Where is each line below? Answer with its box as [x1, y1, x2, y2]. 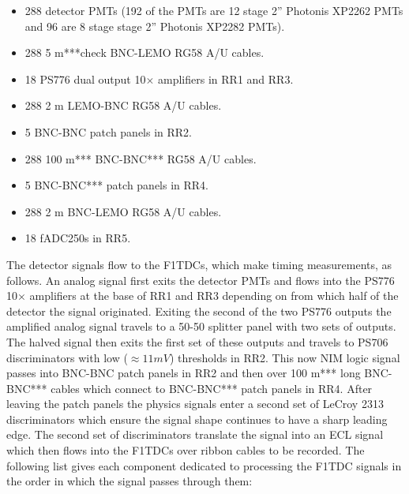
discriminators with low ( [6, 349, 128, 365]
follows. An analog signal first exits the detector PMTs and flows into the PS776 [6, 271, 395, 288]
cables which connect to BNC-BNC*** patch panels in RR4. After [51, 380, 373, 396]
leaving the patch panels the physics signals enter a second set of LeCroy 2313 [6, 395, 384, 412]
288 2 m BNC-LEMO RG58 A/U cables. [24, 203, 222, 219]
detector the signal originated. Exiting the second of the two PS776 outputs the [6, 302, 392, 319]
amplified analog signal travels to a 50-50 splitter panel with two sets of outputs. [6, 318, 396, 335]
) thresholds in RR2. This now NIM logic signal [169, 349, 400, 365]
